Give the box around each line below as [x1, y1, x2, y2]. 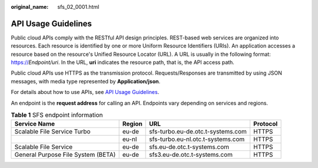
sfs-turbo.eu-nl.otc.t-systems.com [149, 135, 245, 143]
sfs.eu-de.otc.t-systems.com [149, 143, 230, 151]
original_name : [11, 4, 49, 10]
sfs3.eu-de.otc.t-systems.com [149, 150, 233, 159]
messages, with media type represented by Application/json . [11, 78, 161, 85]
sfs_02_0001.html [57, 4, 100, 10]
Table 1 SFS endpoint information [11, 111, 103, 119]
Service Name [14, 120, 55, 128]
